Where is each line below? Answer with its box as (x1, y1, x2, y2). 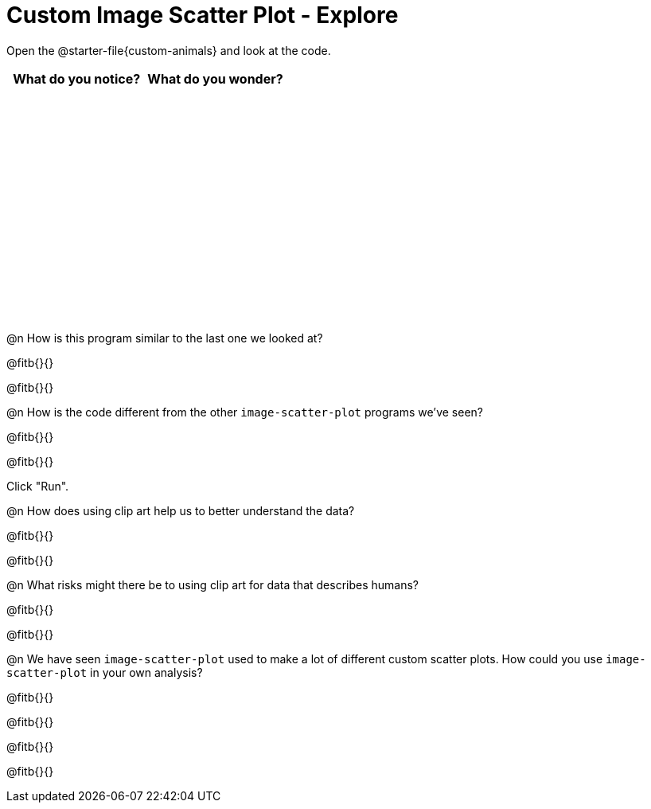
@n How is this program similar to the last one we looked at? (6, 330, 323, 345)
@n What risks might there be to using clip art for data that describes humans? (6, 577, 419, 592)
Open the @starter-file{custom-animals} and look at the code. (6, 43, 331, 57)
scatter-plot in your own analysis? (6, 665, 203, 679)
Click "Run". (6, 479, 69, 493)
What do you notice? (13, 70, 141, 87)
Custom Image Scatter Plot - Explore (6, 2, 399, 29)
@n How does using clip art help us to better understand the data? (6, 503, 355, 518)
